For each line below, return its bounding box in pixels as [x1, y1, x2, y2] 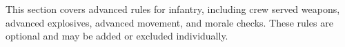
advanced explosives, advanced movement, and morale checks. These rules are [6, 15, 333, 29]
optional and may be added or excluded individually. [6, 29, 228, 43]
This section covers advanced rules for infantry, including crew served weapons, [6, 2, 340, 16]
